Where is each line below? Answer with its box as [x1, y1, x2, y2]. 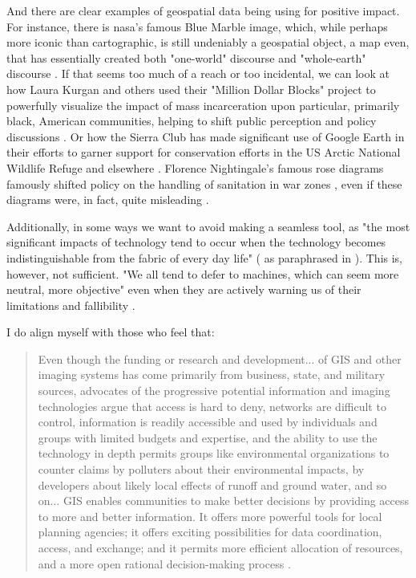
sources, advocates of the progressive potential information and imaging [38, 382, 390, 399]
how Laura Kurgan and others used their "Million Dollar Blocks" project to [6, 80, 376, 97]
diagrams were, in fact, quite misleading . [6, 191, 209, 208]
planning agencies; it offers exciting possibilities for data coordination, [38, 523, 382, 540]
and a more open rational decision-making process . [38, 555, 291, 572]
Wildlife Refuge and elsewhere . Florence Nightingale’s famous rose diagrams [6, 159, 384, 176]
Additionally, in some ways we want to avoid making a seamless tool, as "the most [6, 218, 410, 234]
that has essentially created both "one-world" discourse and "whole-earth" [6, 49, 366, 66]
